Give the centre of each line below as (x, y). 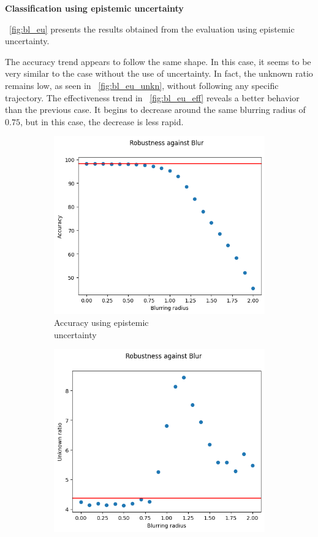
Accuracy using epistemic (101, 323)
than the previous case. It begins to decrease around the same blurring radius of (155, 110)
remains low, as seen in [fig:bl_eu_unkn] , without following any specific (142, 85)
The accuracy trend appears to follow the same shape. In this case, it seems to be (158, 61)
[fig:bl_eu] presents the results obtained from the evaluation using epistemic (152, 29)
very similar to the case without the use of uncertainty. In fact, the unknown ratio (159, 73)
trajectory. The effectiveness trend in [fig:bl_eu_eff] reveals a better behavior (152, 97)
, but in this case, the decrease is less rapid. (102, 121)
